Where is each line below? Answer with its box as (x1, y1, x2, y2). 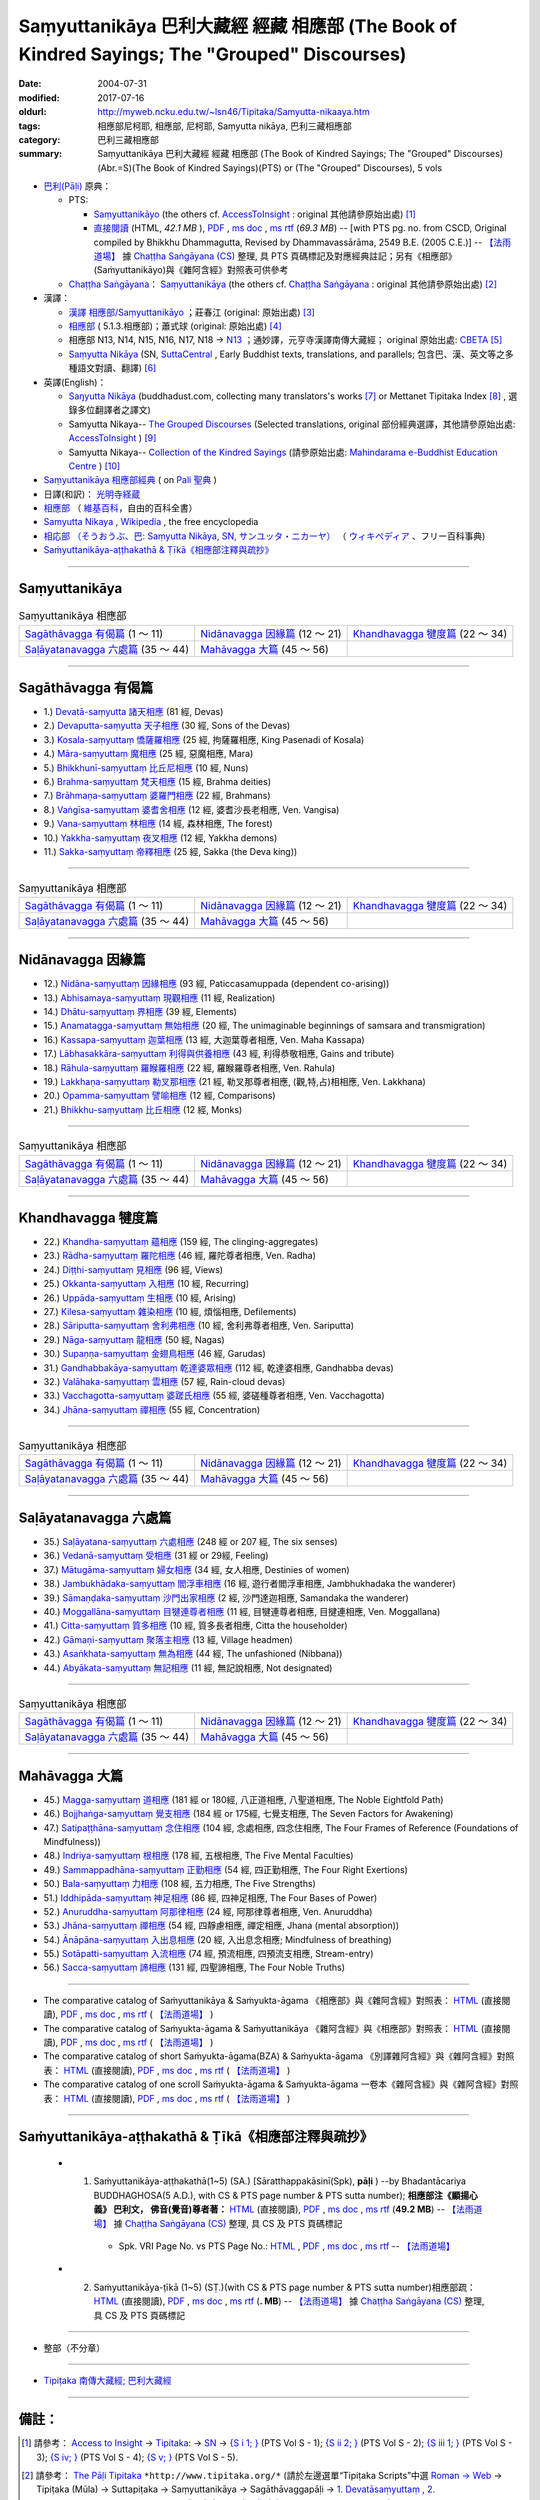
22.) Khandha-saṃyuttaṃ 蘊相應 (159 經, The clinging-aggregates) (43, 1236, 319, 1248)
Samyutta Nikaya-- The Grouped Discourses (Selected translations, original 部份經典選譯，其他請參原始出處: (68, 418, 516, 430)
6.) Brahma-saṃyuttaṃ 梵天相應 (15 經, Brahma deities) (43, 775, 272, 787)
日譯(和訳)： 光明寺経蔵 (43, 488, 141, 500)
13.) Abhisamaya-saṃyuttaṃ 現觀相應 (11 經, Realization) (43, 991, 276, 1004)
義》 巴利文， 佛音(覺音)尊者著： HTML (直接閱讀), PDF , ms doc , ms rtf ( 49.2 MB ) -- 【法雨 (93, 2203, 474, 2215)
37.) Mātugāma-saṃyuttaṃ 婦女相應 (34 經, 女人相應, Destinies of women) (43, 1563, 350, 1575)
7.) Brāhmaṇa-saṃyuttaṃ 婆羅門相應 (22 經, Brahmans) (43, 790, 271, 802)
